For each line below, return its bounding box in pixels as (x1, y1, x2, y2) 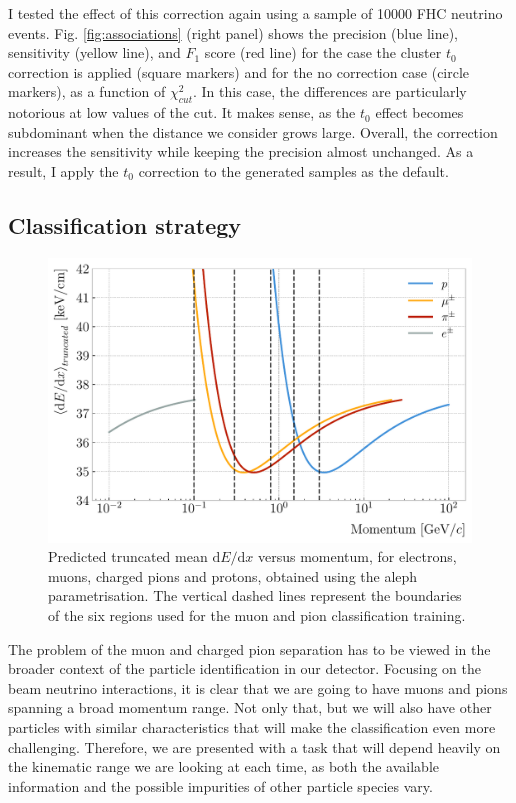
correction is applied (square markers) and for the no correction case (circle (8, 61, 470, 82)
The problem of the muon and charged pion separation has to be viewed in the (8, 638, 491, 659)
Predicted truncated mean (48, 546, 208, 567)
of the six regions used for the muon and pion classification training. (48, 605, 466, 625)
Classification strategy (8, 209, 242, 240)
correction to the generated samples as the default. (138, 160, 449, 181)
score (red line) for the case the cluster (204, 42, 442, 63)
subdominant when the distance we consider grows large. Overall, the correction (8, 121, 498, 142)
